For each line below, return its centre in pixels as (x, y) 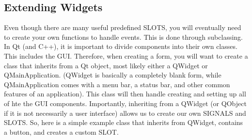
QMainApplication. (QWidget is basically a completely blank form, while (113, 75)
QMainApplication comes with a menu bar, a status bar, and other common (117, 84)
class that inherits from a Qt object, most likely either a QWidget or (106, 65)
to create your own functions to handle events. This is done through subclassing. (123, 37)
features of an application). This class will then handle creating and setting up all (125, 94)
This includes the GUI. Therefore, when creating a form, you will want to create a (126, 55)
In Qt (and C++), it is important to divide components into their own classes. (121, 46)
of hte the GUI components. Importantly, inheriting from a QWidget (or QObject (125, 103)
